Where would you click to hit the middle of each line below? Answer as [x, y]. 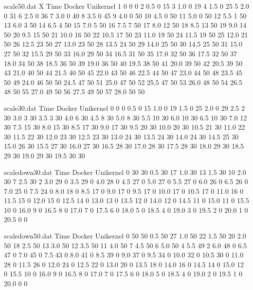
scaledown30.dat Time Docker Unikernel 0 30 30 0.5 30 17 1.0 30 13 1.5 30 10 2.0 [125, 172]
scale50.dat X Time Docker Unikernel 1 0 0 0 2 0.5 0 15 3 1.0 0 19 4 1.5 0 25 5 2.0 [126, 6]
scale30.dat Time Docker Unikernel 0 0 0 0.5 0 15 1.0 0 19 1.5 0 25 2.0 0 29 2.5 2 [124, 108]
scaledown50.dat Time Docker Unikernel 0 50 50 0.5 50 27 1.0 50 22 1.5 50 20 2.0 [125, 236]
